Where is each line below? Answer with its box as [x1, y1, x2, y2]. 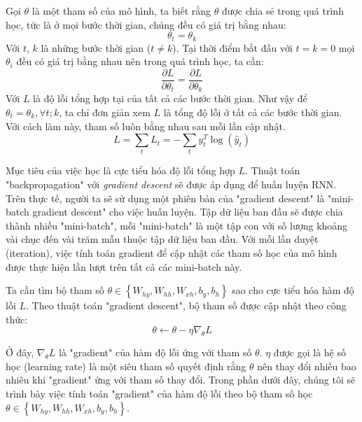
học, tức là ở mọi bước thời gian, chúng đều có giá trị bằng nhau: [6, 17, 286, 31]
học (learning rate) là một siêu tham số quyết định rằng [6, 358, 246, 373]
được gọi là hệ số [273, 345, 346, 360]
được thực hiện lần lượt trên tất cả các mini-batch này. [6, 259, 242, 274]
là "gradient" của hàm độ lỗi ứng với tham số [59, 345, 252, 360]
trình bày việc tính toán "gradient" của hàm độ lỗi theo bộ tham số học [6, 386, 313, 400]
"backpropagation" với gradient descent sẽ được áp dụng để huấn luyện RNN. [6, 177, 337, 192]
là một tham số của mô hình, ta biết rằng [32, 3, 211, 17]
